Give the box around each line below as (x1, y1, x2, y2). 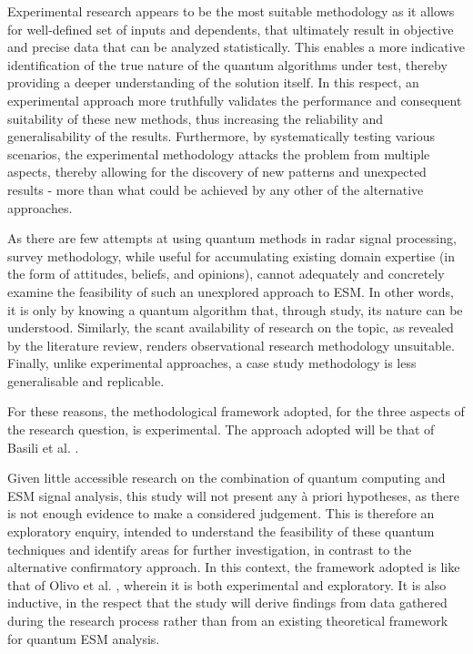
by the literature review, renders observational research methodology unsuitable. (7, 335, 455, 354)
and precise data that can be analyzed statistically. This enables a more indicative (7, 37, 465, 56)
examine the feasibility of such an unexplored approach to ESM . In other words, (7, 281, 455, 301)
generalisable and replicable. (7, 371, 165, 390)
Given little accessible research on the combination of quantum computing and (7, 468, 446, 487)
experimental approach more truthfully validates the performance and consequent (7, 90, 462, 109)
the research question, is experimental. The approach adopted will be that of (7, 420, 435, 439)
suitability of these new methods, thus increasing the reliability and (7, 108, 384, 128)
